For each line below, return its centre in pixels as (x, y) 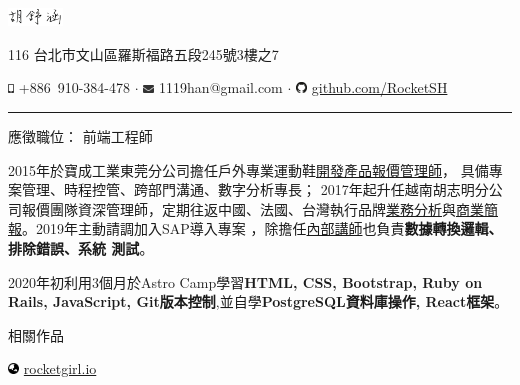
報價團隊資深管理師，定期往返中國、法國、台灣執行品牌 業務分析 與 (238, 208)
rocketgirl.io (60, 368)
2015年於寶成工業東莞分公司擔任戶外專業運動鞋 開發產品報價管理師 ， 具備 (248, 169)
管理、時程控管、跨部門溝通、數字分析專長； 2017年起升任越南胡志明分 (255, 189)
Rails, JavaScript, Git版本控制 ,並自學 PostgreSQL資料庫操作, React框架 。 (258, 301)
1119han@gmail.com (221, 87)
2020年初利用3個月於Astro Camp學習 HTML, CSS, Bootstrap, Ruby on (245, 281)
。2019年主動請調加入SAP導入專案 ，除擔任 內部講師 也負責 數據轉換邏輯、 (262, 228)
